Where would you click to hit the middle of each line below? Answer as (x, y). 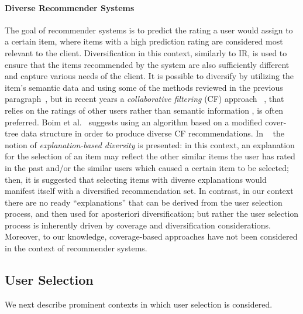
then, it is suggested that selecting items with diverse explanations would (136, 179)
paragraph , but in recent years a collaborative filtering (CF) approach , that (144, 99)
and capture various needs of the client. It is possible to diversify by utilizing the (149, 76)
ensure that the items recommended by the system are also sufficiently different (147, 64)
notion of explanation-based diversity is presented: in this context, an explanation (150, 144)
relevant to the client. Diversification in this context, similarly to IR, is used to (146, 52)
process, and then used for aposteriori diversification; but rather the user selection (152, 214)
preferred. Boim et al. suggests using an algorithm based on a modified (134, 122)
